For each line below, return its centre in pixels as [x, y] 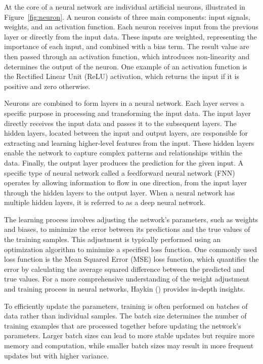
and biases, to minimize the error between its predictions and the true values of [127, 229]
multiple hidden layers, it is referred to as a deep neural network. [105, 202]
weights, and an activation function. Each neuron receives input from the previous [131, 27]
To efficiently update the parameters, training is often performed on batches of [126, 306]
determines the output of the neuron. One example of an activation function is [126, 66]
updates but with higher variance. [57, 355]
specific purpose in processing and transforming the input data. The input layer [127, 113]
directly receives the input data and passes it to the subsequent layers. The [120, 123]
